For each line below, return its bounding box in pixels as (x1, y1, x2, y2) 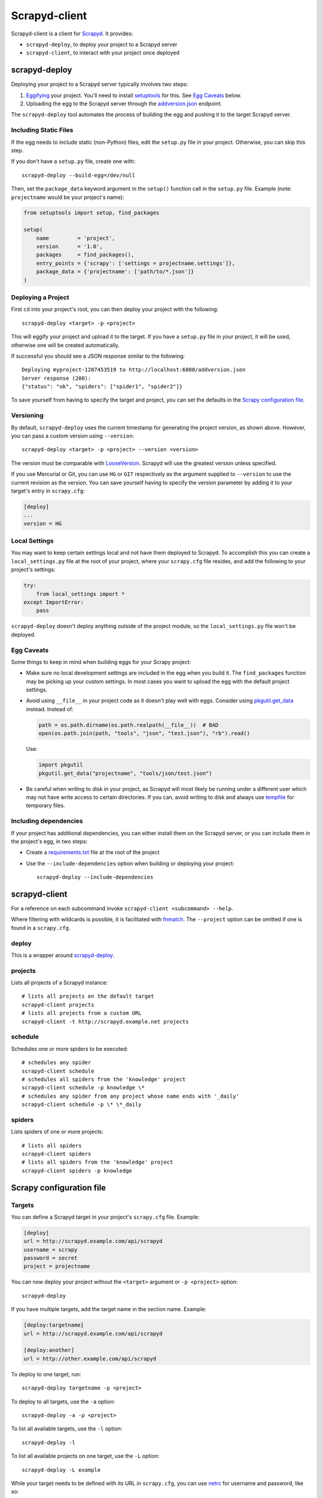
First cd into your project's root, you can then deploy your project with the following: (11, 306, 218, 313)
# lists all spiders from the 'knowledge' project (22, 1159, 173, 1165)
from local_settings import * (36, 590, 125, 597)
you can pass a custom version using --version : (11, 432, 135, 439)
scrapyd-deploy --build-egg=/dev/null (22, 171, 136, 179)
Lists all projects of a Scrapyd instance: (11, 979, 108, 986)
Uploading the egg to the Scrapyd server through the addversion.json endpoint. (26, 100, 223, 107)
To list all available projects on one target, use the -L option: (11, 1452, 160, 1460)
